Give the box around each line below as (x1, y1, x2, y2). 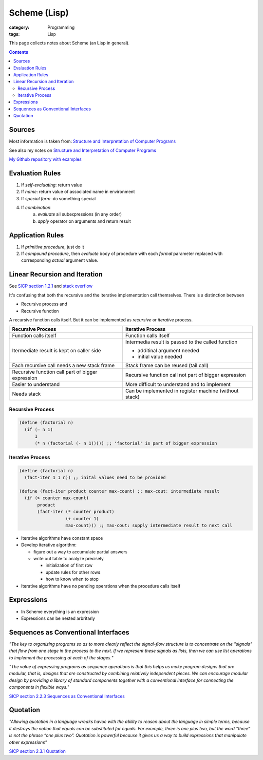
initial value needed (137, 353, 182, 360)
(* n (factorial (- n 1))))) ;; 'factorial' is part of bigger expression (35, 440, 217, 446)
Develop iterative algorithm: (21, 542, 77, 548)
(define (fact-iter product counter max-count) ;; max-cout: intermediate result (19, 488, 220, 494)
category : (9, 24, 30, 30)
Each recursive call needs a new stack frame (12, 362, 115, 369)
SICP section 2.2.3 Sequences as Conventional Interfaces (9, 693, 125, 699)
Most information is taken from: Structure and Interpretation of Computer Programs (9, 138, 176, 144)
